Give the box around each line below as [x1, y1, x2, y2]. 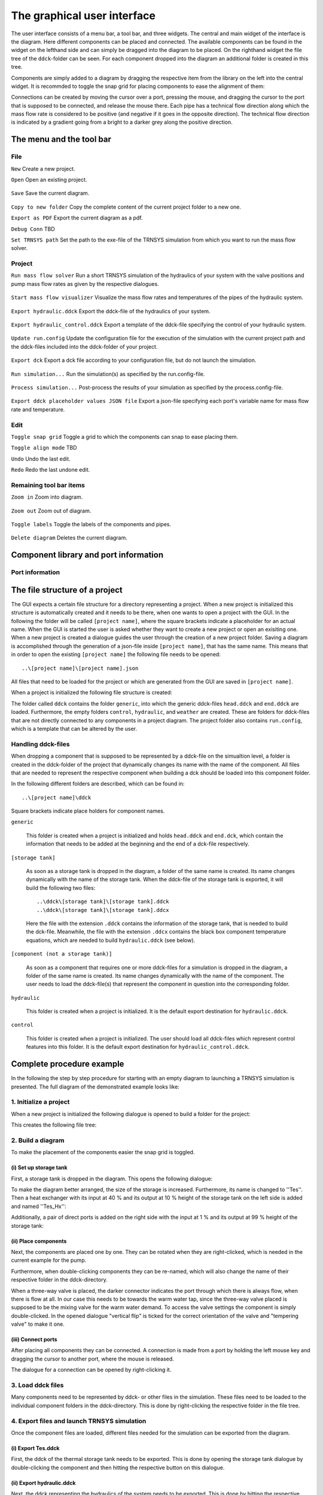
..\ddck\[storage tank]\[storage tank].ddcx [36, 907, 170, 913]
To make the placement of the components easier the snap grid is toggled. [11, 1149, 195, 1156]
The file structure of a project [11, 585, 123, 595]
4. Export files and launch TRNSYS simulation [11, 1417, 147, 1425]
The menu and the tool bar [11, 135, 112, 145]
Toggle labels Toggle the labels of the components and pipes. [11, 521, 172, 528]
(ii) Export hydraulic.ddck [11, 1479, 76, 1486]
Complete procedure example [11, 1059, 124, 1069]
